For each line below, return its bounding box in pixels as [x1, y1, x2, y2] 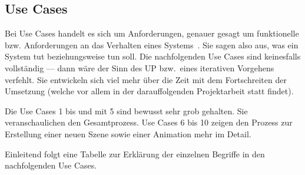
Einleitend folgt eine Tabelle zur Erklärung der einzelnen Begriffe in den [5, 147, 265, 160]
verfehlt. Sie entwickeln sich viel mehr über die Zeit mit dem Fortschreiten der [5, 73, 287, 85]
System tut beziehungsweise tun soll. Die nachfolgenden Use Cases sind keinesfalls [5, 50, 301, 62]
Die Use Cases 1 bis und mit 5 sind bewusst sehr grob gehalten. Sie [5, 104, 248, 117]
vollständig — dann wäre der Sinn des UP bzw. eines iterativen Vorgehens [5, 61, 274, 74]
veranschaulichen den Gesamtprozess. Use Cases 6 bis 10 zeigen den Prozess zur [5, 116, 293, 128]
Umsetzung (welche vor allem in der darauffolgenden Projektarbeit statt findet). [5, 85, 294, 97]
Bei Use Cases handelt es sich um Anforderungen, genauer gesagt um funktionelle [5, 27, 299, 39]
